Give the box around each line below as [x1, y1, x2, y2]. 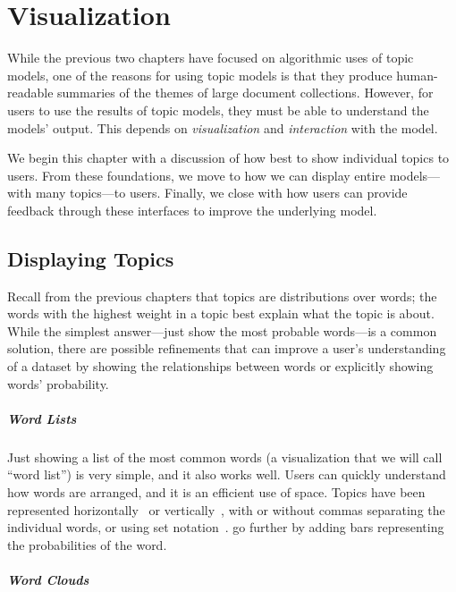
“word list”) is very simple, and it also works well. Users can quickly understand [7, 465, 446, 484]
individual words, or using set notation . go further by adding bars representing [7, 518, 444, 537]
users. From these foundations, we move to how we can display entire [7, 165, 385, 184]
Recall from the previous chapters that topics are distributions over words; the [7, 286, 437, 305]
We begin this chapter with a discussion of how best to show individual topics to [7, 148, 450, 167]
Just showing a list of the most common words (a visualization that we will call [7, 447, 443, 466]
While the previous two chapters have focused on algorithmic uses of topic [7, 48, 414, 67]
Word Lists [7, 409, 77, 427]
